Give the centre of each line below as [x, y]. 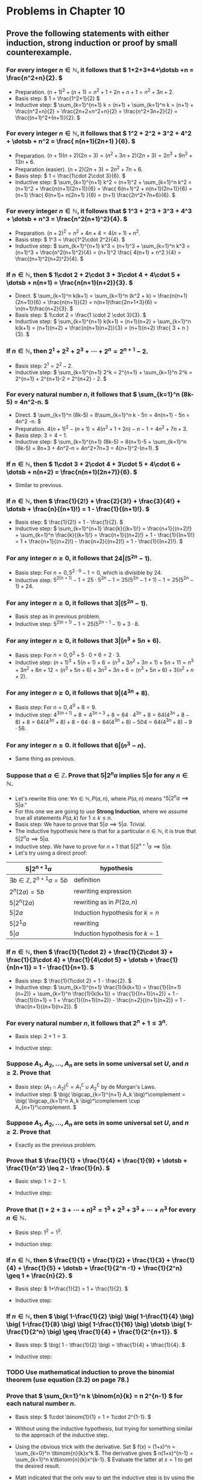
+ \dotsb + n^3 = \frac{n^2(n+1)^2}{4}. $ [67, 219]
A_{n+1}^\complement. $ [46, 1107]
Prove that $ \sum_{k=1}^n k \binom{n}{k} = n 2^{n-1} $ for [94, 1396]
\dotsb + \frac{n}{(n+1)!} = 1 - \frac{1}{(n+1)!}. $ [78, 509]
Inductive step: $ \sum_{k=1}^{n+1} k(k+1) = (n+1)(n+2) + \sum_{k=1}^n [103, 322]
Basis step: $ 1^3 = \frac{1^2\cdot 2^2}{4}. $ [70, 240]
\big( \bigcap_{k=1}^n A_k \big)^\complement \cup [77, 1101]
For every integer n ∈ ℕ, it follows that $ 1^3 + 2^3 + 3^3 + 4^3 [99, 211]
